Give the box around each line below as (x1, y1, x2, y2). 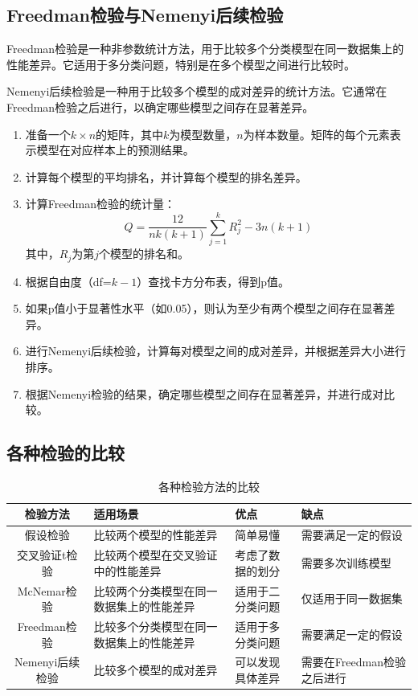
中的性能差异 (93, 562, 162, 579)
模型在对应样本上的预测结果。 (36, 141, 195, 158)
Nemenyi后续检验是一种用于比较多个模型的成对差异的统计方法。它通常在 (6, 83, 387, 100)
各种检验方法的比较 (158, 477, 260, 494)
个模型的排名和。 (99, 245, 190, 262)
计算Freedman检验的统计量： (25, 195, 175, 212)
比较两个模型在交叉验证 (93, 547, 218, 563)
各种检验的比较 (6, 440, 125, 465)
